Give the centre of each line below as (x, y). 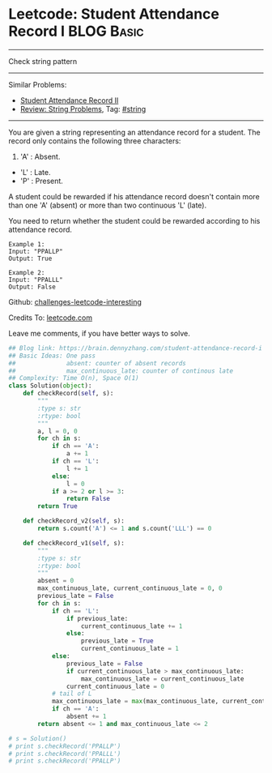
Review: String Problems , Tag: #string (83, 109)
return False (88, 499)
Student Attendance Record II (69, 100)
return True (58, 506)
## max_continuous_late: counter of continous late (121, 371)
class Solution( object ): (50, 386)
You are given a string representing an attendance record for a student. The (134, 132)
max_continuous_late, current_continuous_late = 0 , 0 (130, 588)
